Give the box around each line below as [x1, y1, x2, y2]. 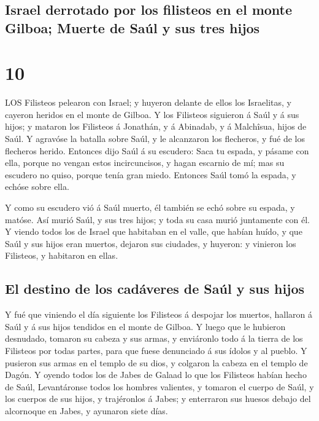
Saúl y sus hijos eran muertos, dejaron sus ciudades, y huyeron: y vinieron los [5, 237, 296, 250]
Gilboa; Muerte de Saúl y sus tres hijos [5, 18, 260, 37]
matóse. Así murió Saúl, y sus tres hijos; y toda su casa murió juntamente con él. [5, 213, 310, 226]
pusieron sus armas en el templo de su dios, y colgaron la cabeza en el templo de [5, 356, 308, 369]
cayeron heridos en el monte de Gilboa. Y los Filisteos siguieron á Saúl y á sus [5, 108, 299, 120]
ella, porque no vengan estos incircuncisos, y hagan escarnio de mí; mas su [5, 156, 285, 169]
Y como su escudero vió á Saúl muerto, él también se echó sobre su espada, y [5, 201, 295, 214]
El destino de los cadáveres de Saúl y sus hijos [5, 279, 305, 298]
